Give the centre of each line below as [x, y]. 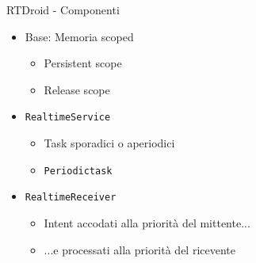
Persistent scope [83, 63]
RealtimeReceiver [71, 198]
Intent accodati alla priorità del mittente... [147, 222]
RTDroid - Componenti [63, 10]
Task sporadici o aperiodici [109, 143]
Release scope [77, 89]
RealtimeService [68, 118]
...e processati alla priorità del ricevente [140, 249]
